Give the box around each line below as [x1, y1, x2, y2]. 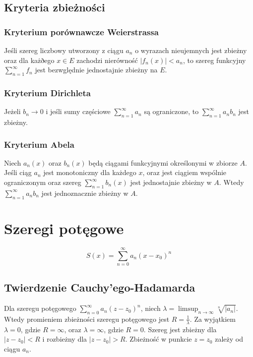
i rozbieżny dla [42, 334, 87, 344]
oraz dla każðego [4, 55, 55, 65]
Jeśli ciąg [4, 167, 32, 178]
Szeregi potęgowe [4, 218, 124, 238]
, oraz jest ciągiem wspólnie [142, 167, 227, 178]
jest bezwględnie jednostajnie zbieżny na [35, 64, 158, 75]
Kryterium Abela [4, 138, 74, 150]
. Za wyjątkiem [190, 313, 236, 324]
